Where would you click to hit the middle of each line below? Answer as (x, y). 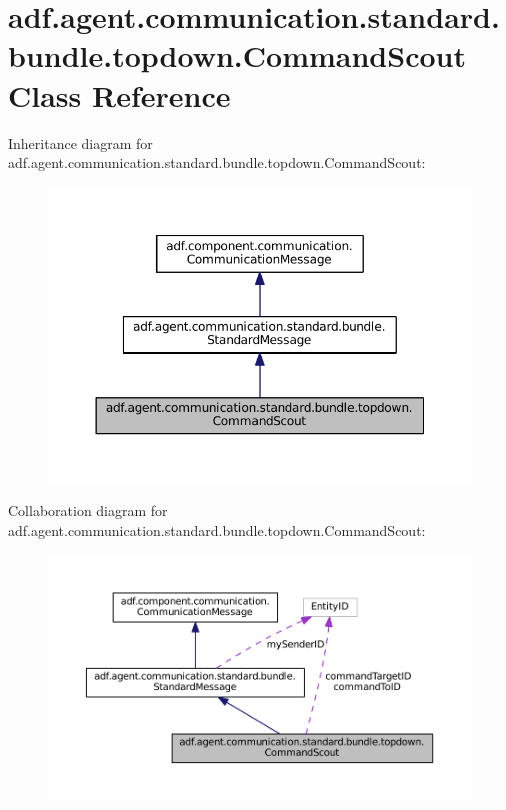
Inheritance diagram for (80, 142)
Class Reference (119, 94)
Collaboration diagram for (88, 510)
